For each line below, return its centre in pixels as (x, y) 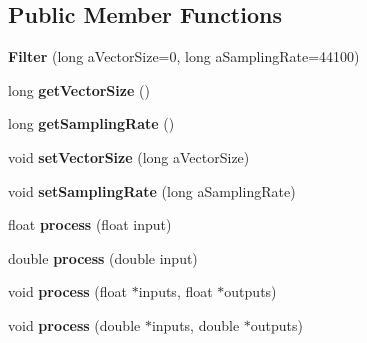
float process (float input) (90, 224)
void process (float (68, 291)
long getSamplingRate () (91, 123)
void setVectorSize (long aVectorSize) (129, 156)
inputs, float (175, 291)
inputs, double (195, 324)
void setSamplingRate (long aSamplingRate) (152, 190)
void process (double (74, 324)
